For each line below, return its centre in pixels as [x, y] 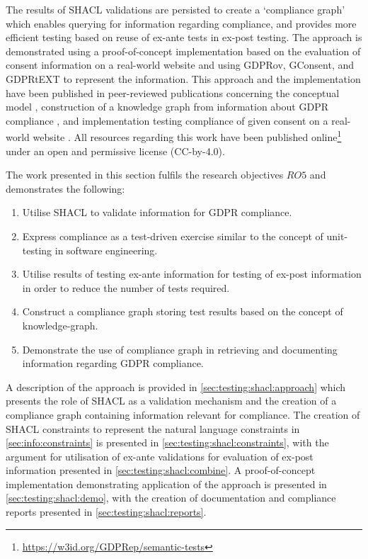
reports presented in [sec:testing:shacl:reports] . [106, 512]
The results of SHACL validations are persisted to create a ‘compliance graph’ [176, 9]
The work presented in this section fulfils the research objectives [145, 175]
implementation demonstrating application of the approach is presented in [166, 484]
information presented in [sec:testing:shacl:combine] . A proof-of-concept [161, 470]
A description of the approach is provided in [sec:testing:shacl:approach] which [176, 386]
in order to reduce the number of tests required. [126, 287]
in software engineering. [106, 250]
